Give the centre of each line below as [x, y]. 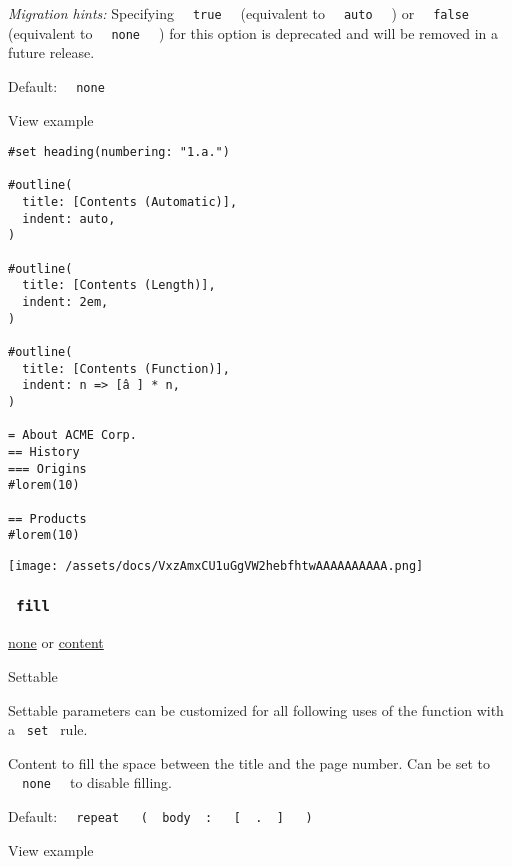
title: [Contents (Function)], [126, 368]
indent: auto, [69, 218]
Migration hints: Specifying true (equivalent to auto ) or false [238, 13]
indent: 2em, [65, 302]
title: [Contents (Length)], [119, 285]
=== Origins [47, 468]
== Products [47, 518]
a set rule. [48, 729]
